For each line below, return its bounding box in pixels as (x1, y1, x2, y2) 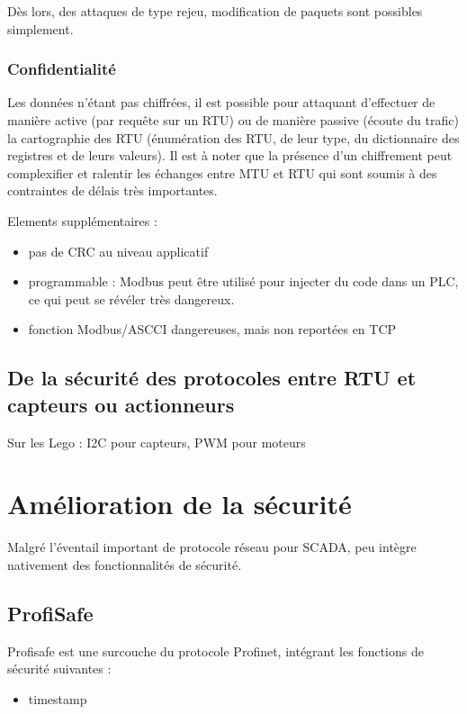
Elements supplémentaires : (7, 211, 157, 230)
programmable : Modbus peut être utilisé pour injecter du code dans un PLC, (28, 272, 459, 291)
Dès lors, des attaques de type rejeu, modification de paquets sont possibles (7, 2, 423, 20)
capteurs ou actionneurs (7, 390, 235, 418)
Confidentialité (7, 58, 116, 80)
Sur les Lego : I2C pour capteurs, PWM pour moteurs (7, 432, 306, 451)
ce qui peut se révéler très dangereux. (28, 289, 235, 308)
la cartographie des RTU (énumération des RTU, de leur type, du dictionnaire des (7, 128, 460, 147)
